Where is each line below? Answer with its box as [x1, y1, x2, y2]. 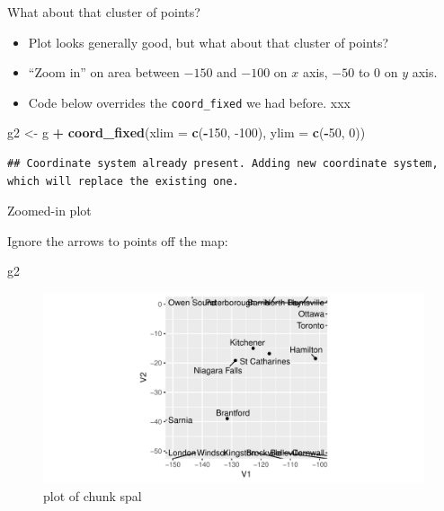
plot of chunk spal [43, 486, 142, 505]
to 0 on [358, 63, 398, 82]
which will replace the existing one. [7, 174, 239, 188]
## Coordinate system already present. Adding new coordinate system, [7, 157, 439, 171]
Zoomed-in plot [7, 201, 92, 220]
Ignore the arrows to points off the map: [7, 231, 228, 250]
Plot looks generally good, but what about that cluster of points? [28, 32, 389, 51]
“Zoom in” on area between [28, 63, 180, 82]
